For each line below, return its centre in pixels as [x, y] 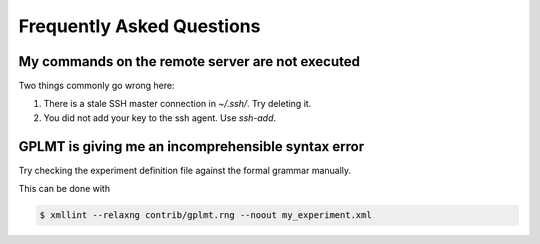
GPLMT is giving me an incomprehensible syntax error [191, 146]
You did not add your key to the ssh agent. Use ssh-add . [160, 117]
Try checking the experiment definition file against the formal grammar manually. [185, 170]
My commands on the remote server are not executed [189, 61]
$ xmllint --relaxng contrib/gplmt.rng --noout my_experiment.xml [205, 215]
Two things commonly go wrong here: [96, 86]
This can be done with [64, 189]
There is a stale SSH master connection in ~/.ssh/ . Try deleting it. [177, 104]
